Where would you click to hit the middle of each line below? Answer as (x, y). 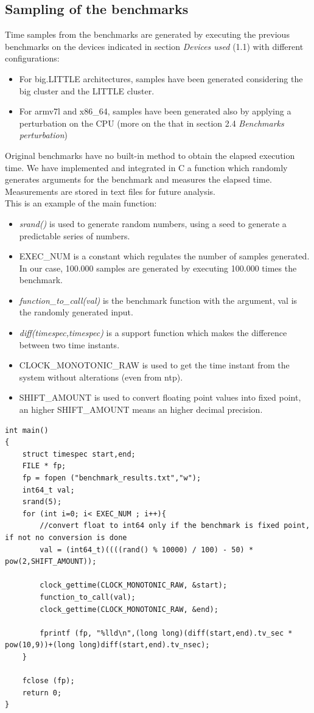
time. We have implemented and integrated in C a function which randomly (146, 167)
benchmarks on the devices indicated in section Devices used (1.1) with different (154, 46)
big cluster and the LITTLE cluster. (87, 90)
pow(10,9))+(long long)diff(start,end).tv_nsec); (107, 645)
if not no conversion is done (66, 537)
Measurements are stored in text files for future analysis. (110, 191)
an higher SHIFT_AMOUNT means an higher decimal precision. (141, 409)
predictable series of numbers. (75, 235)
